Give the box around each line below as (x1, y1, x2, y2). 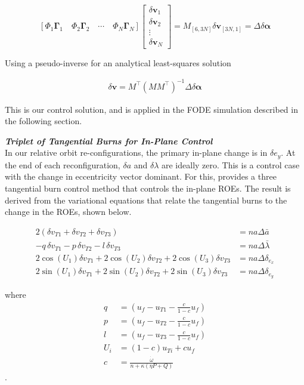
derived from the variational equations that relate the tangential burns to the (5, 193, 287, 206)
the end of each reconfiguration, (5, 158, 120, 171)
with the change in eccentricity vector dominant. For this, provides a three (5, 170, 277, 183)
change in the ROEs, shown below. (5, 205, 132, 218)
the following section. (5, 115, 82, 127)
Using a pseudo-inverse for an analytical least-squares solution (5, 56, 231, 69)
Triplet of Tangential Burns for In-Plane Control (5, 134, 213, 147)
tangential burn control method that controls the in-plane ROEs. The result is (5, 182, 291, 195)
